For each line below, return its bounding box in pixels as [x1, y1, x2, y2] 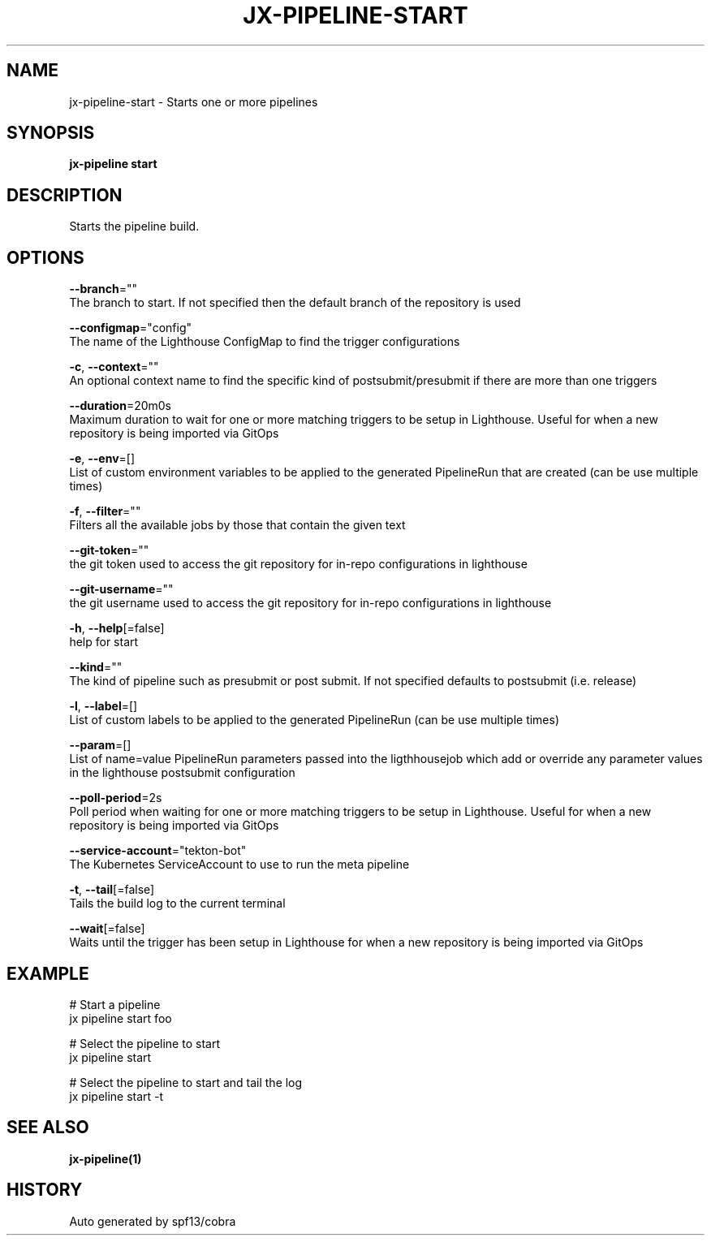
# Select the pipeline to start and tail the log [69, 1075, 303, 1089]
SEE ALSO [6, 1117, 89, 1138]
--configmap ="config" [69, 321, 192, 335]
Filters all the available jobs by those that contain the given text [69, 518, 406, 533]
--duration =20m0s [69, 399, 172, 413]
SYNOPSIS [6, 123, 95, 144]
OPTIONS [6, 247, 84, 268]
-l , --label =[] [69, 699, 138, 714]
